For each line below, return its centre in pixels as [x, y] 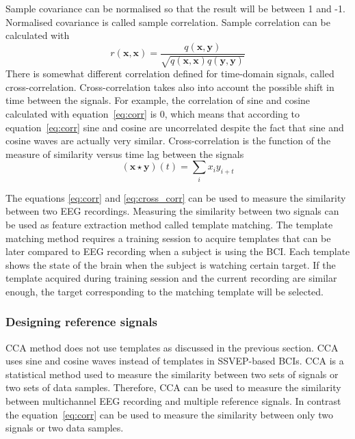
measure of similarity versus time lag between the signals [125, 154]
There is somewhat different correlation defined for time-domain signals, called [170, 74]
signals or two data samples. [65, 428]
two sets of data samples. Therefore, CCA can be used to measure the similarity [173, 387]
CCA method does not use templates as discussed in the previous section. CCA [172, 347]
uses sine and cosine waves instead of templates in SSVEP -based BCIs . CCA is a [175, 361]
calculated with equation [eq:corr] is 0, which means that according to [153, 114]
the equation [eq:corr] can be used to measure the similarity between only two [170, 414]
